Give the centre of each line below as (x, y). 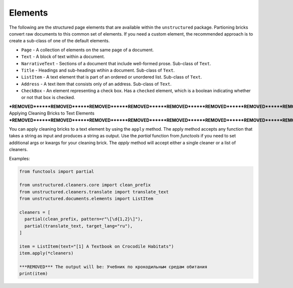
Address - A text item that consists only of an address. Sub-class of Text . (96, 84)
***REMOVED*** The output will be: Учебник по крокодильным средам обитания (113, 267)
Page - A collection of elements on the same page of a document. (87, 50)
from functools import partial (57, 171)
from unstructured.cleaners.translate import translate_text (94, 192)
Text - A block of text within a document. (63, 57)
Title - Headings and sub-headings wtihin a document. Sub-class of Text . (98, 70)
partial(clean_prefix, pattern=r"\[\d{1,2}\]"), (84, 219)
